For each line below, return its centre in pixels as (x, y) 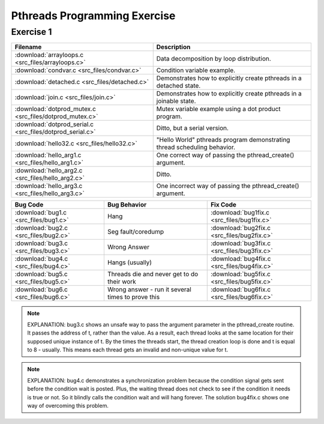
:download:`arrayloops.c (49, 55)
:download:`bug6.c (41, 289)
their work (121, 282)
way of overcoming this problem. (68, 405)
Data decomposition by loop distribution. (214, 59)
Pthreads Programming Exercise (93, 16)
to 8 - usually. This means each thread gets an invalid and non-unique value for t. (127, 350)
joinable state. (176, 101)
